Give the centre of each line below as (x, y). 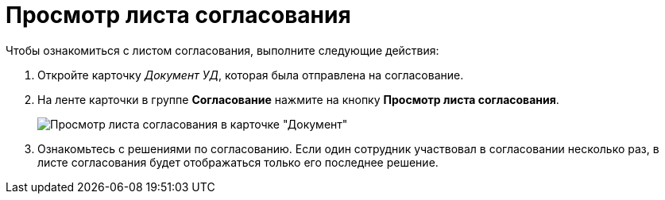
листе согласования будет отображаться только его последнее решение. (238, 162)
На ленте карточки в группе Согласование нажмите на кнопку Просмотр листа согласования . (298, 99)
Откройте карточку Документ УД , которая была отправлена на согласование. (251, 75)
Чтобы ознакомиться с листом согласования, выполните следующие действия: (222, 50)
